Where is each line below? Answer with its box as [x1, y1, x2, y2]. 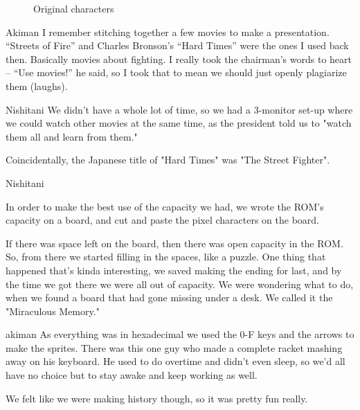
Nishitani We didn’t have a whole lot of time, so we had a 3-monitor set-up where [6, 102, 353, 116]
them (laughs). [6, 78, 68, 93]
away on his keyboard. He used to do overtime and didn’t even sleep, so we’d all [6, 354, 345, 368]
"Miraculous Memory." [6, 303, 100, 318]
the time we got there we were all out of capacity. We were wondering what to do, [6, 276, 354, 291]
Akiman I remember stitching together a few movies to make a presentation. [6, 24, 330, 39]
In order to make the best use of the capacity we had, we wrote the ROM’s [6, 199, 324, 213]
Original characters [33, 1, 114, 15]
